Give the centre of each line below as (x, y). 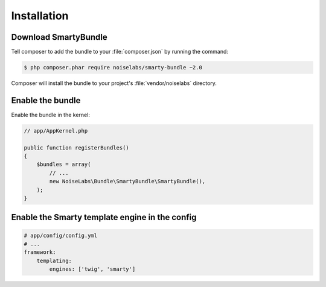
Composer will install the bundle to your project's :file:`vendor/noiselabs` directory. (114, 83)
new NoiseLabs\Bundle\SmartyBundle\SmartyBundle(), (127, 181)
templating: (54, 260)
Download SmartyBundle (59, 37)
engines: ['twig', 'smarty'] (92, 269)
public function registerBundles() (76, 147)
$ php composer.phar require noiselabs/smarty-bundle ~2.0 (113, 68)
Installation (40, 16)
